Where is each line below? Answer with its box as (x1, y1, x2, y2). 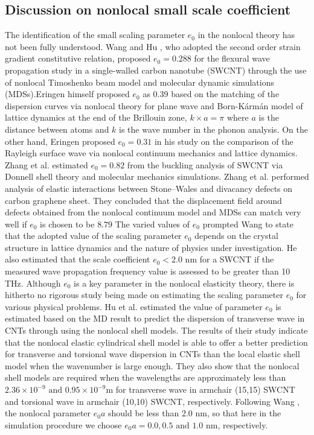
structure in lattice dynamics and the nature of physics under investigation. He (5, 241, 297, 253)
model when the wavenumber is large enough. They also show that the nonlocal (5, 359, 300, 372)
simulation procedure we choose (5, 418, 122, 431)
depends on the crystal (194, 229, 278, 242)
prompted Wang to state (202, 217, 293, 230)
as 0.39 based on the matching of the (143, 87, 280, 100)
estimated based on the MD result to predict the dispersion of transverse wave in (5, 312, 305, 325)
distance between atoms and (5, 122, 109, 135)
